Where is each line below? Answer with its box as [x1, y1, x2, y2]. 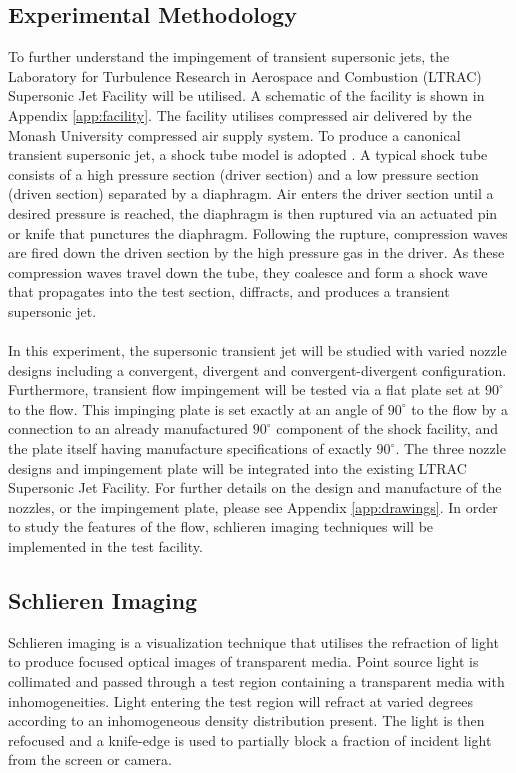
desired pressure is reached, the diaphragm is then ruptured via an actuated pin [8, 202, 498, 223]
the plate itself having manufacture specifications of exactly [8, 438, 372, 459]
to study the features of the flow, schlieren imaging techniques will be [8, 516, 434, 537]
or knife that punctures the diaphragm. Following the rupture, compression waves [8, 222, 508, 243]
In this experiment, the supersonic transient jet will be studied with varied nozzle [8, 340, 507, 361]
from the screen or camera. [8, 749, 172, 770]
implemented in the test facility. [8, 536, 203, 557]
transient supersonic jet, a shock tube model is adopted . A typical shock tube [8, 144, 488, 165]
